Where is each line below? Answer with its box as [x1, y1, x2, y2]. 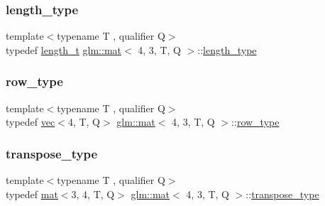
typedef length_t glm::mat [6, 42, 121, 57]
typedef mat [6, 186, 58, 201]
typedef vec [6, 114, 55, 129]
